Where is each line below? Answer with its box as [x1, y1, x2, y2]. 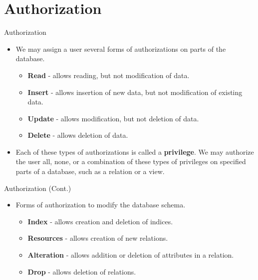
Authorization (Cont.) [4, 183, 71, 193]
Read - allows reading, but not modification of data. [27, 70, 190, 80]
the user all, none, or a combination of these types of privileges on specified [15, 156, 246, 167]
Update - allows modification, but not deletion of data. [27, 113, 199, 123]
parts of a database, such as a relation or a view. [15, 166, 165, 177]
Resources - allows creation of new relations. [27, 233, 168, 243]
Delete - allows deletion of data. [27, 130, 128, 140]
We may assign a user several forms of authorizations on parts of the [15, 43, 226, 54]
